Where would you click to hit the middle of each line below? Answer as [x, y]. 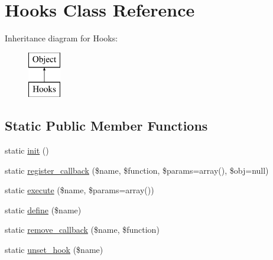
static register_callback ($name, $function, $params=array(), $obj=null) [137, 170]
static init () [27, 150]
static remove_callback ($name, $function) [82, 230]
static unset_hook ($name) [54, 250]
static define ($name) [43, 209]
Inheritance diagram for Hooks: [61, 38]
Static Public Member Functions [106, 126]
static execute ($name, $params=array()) [79, 190]
